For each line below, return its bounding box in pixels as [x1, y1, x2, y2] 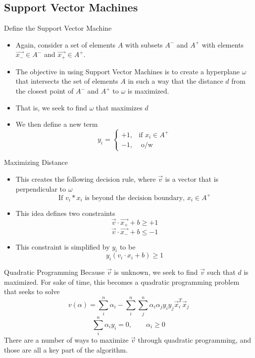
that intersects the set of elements [15, 76, 118, 86]
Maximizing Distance [4, 157, 68, 167]
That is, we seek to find [15, 102, 87, 112]
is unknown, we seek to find [114, 267, 198, 277]
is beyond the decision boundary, [85, 194, 185, 202]
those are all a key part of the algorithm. [4, 344, 128, 355]
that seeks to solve [4, 286, 60, 297]
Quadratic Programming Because [4, 267, 105, 277]
